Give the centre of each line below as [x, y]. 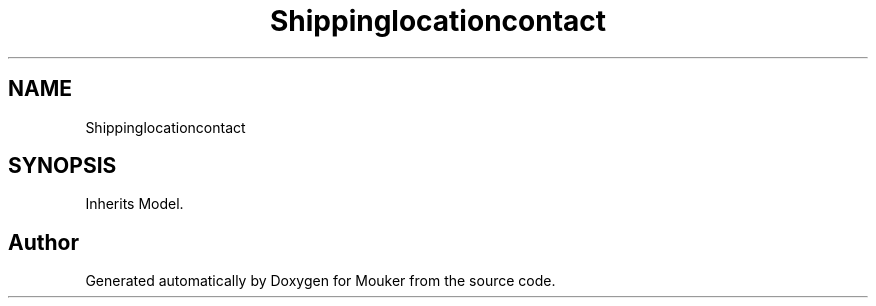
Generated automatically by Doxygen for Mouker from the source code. [320, 281]
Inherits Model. [134, 204]
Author [43, 242]
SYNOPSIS [62, 166]
